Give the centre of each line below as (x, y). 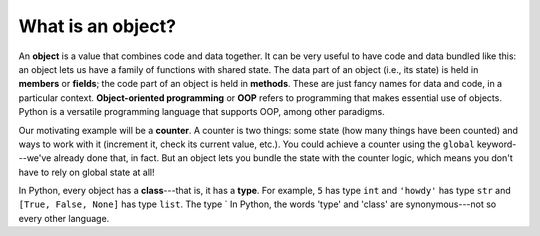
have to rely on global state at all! (86, 172)
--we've (35, 158)
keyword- (496, 144)
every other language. (64, 218)
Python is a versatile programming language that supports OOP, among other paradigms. (201, 112)
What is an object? (97, 26)
